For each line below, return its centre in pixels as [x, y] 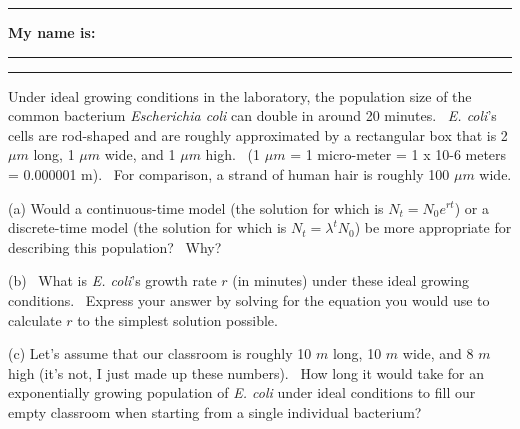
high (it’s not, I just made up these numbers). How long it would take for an [246, 372]
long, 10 [357, 353]
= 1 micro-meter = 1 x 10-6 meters [398, 154]
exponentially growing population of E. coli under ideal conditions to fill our [242, 392]
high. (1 [233, 154]
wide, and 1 [140, 154]
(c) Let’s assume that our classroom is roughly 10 [160, 353]
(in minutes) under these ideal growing [350, 280]
